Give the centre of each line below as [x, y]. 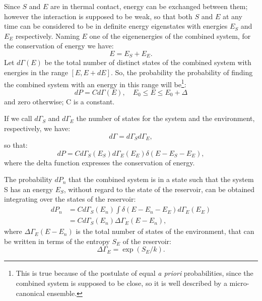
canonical [30, 293]
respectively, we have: [37, 128]
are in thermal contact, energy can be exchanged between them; [149, 6]
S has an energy [28, 189]
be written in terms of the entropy [57, 241]
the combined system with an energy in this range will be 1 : [95, 83]
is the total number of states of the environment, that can [165, 231]
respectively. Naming [48, 36]
